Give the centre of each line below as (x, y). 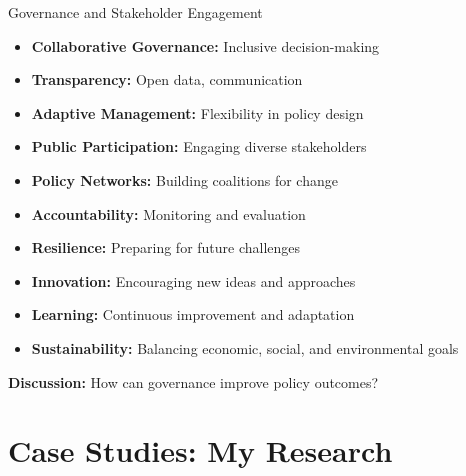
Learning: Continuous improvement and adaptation (193, 314)
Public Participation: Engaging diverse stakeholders (199, 146)
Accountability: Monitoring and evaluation (168, 213)
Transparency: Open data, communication (167, 79)
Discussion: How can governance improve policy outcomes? (193, 381)
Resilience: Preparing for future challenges (166, 247)
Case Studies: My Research (200, 450)
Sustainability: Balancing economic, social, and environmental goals (245, 347)
